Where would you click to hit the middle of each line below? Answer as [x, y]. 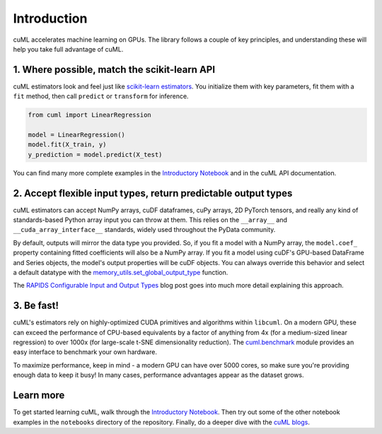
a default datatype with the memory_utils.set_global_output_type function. [121, 273]
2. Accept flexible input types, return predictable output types [153, 193]
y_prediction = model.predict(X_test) [95, 154]
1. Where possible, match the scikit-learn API [114, 70]
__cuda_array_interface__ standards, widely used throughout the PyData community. [144, 230]
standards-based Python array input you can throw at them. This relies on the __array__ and [150, 220]
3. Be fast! [36, 306]
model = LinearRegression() [76, 135]
